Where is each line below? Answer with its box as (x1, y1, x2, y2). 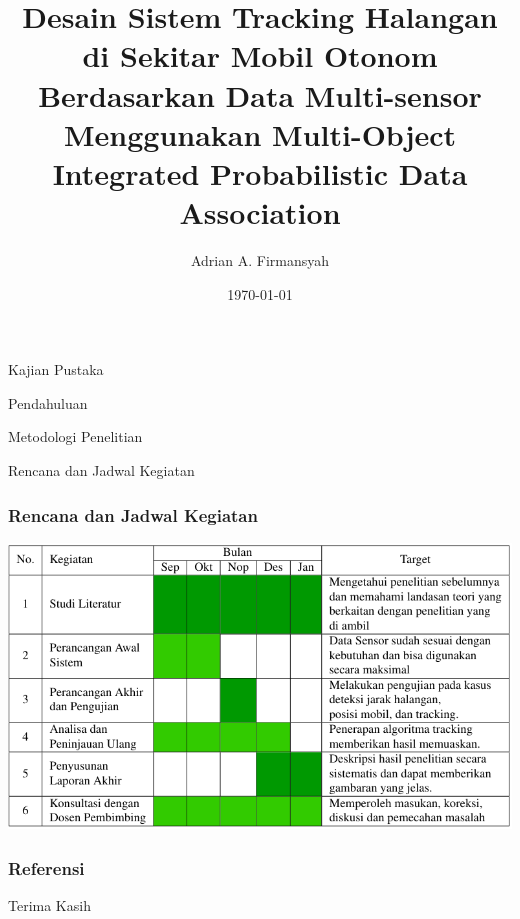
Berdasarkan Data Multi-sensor (38, 74, 482, 115)
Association (179, 192, 341, 233)
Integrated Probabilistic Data (52, 152, 468, 193)
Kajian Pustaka (8, 359, 104, 380)
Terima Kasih (8, 895, 91, 916)
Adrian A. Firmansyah (190, 250, 330, 271)
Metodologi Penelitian (8, 426, 143, 447)
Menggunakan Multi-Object (63, 113, 457, 154)
